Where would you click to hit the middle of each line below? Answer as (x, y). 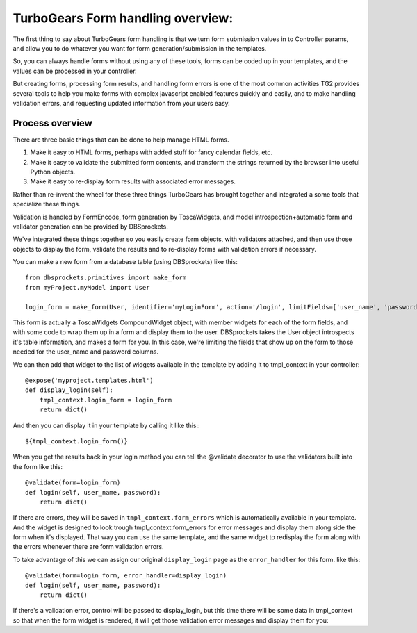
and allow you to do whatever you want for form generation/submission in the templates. (140, 48)
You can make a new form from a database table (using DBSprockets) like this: (125, 262)
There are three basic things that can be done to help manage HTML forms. (121, 140)
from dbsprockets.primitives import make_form (106, 278)
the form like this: (38, 466)
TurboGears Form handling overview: (123, 18)
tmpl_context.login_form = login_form (106, 400)
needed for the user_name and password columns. (86, 352)
